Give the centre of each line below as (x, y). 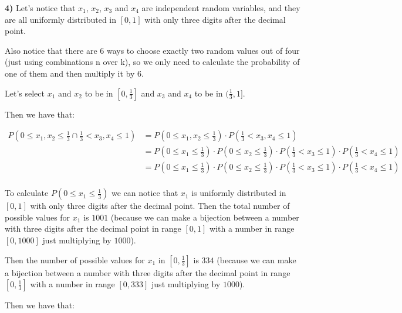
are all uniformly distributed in (61, 19)
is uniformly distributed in (239, 193)
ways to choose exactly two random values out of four (203, 50)
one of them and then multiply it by (70, 73)
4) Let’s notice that (40, 8)
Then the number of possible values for (75, 259)
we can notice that (145, 193)
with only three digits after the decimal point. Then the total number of (160, 206)
